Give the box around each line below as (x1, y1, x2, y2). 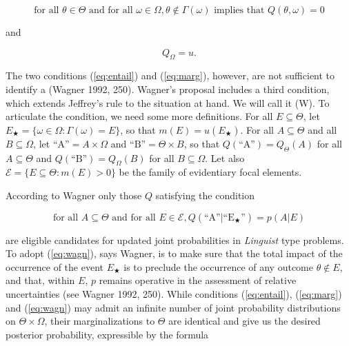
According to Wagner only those (6, 187, 142, 202)
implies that (214, 6, 265, 15)
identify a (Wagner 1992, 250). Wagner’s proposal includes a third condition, (6, 81, 330, 96)
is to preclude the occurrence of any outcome (123, 259, 313, 274)
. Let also (205, 150, 245, 165)
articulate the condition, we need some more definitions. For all (6, 109, 273, 123)
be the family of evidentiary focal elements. (119, 165, 302, 179)
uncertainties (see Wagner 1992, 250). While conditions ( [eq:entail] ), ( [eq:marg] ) (6, 286, 342, 301)
